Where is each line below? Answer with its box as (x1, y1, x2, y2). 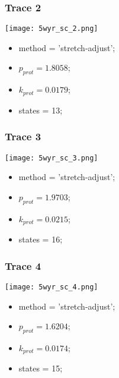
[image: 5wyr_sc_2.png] (5, 24, 98, 33)
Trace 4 (5, 258, 41, 273)
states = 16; (18, 233, 63, 245)
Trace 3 (5, 129, 41, 144)
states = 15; (18, 362, 63, 374)
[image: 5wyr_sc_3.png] (5, 153, 98, 162)
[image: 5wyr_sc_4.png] (5, 282, 98, 291)
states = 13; (18, 103, 63, 116)
